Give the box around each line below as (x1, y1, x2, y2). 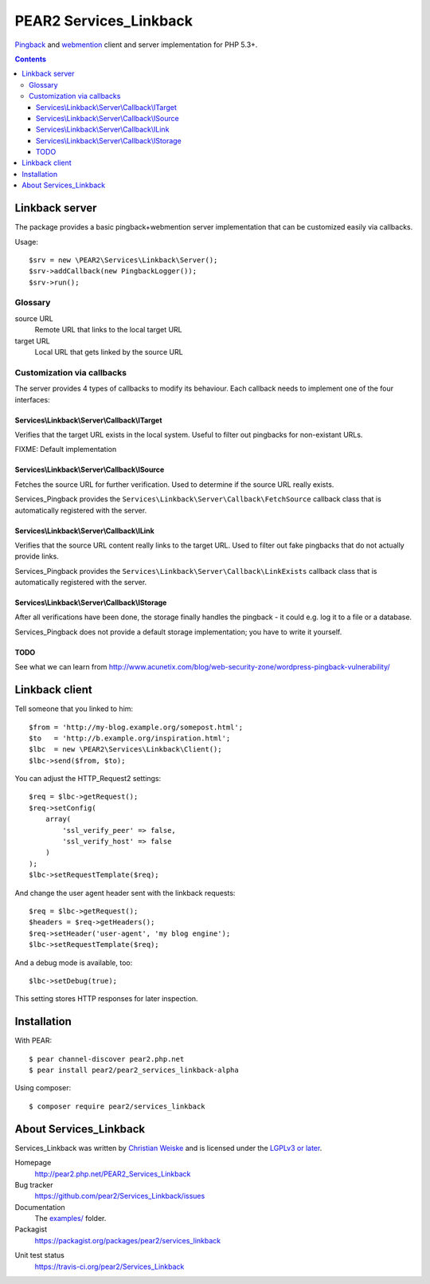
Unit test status (14, 1251, 65, 1260)
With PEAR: (14, 1036, 53, 1046)
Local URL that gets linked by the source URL (34, 348, 183, 357)
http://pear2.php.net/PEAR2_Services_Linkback (34, 1168, 191, 1179)
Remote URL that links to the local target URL (34, 325, 182, 335)
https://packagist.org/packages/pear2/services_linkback (34, 1235, 221, 1245)
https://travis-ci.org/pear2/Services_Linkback (34, 1262, 185, 1271)
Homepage (14, 1158, 52, 1168)
